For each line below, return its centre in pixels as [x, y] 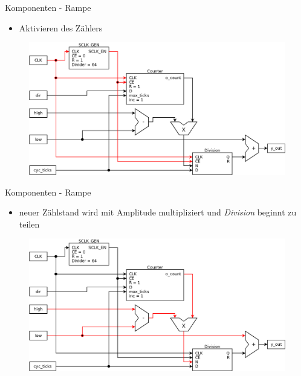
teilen [29, 224]
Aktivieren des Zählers [61, 27]
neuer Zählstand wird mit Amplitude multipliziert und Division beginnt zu [158, 212]
